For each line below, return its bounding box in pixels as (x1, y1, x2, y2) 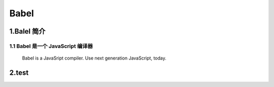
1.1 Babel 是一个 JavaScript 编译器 (9, 42, 93, 49)
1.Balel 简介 (9, 27, 46, 36)
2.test (9, 68, 29, 77)
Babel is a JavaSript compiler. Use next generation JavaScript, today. (22, 55, 167, 61)
